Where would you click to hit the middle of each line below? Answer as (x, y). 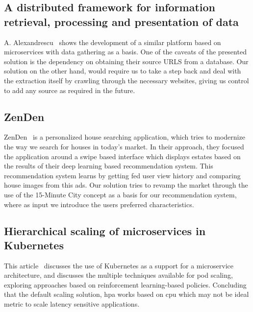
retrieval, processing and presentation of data (121, 21)
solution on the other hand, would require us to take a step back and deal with (123, 71)
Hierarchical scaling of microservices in (105, 230)
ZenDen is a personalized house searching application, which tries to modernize (125, 137)
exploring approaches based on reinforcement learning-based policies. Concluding (125, 284)
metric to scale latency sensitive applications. (72, 304)
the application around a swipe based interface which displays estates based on (122, 156)
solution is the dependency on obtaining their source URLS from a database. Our (126, 61)
